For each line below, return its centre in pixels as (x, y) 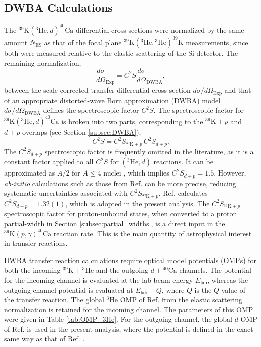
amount (16, 42)
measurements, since (217, 42)
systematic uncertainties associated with (66, 193)
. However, (230, 173)
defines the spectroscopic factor (91, 110)
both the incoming (32, 270)
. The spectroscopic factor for (199, 110)
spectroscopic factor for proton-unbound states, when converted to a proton (121, 213)
